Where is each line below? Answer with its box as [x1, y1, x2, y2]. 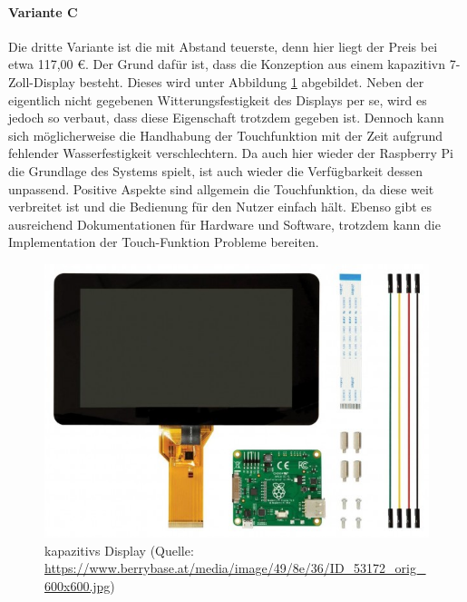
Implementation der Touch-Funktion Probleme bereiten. [8, 232, 319, 252]
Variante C [8, 2, 78, 21]
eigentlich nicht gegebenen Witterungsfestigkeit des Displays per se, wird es [8, 90, 427, 109]
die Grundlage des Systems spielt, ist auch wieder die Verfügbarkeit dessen [8, 161, 423, 180]
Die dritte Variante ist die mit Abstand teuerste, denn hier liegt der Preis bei [8, 36, 438, 55]
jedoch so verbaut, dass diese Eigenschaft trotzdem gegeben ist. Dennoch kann [8, 108, 444, 127]
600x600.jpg [44, 576, 111, 595]
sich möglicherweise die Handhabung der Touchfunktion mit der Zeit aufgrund [8, 125, 443, 144]
